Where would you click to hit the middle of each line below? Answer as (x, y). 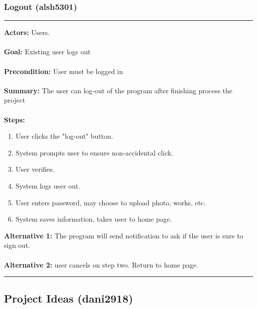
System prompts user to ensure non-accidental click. (94, 152)
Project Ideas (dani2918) (69, 298)
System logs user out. (48, 185)
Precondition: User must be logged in (64, 71)
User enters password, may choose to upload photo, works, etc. (111, 202)
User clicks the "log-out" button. (64, 136)
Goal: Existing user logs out (47, 52)
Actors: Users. (27, 32)
